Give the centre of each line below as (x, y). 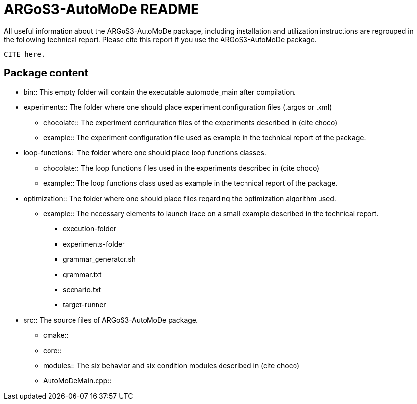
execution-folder (90, 228)
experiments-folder (94, 244)
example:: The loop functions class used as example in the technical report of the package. (190, 183)
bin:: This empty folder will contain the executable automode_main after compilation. (160, 92)
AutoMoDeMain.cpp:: (77, 380)
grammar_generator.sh (99, 259)
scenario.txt (82, 289)
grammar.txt (82, 274)
